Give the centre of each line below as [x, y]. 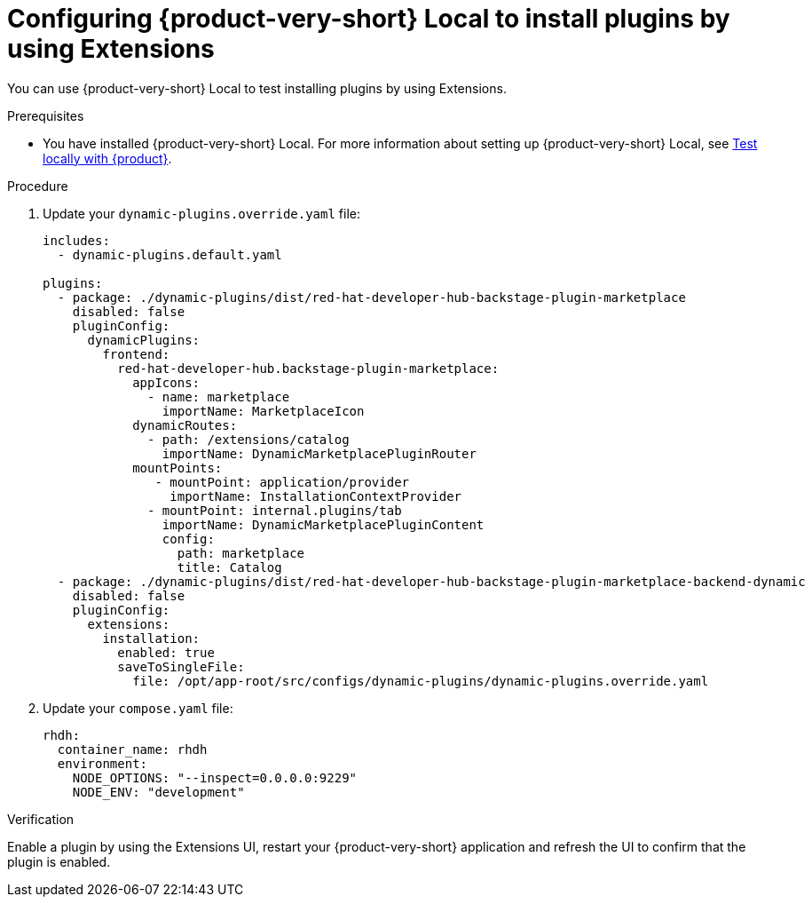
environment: [102, 763]
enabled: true [166, 652]
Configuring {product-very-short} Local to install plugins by [369, 19]
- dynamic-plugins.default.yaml [169, 254]
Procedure [38, 186]
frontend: [136, 354]
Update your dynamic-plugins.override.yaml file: [201, 213]
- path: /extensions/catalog [248, 439]
